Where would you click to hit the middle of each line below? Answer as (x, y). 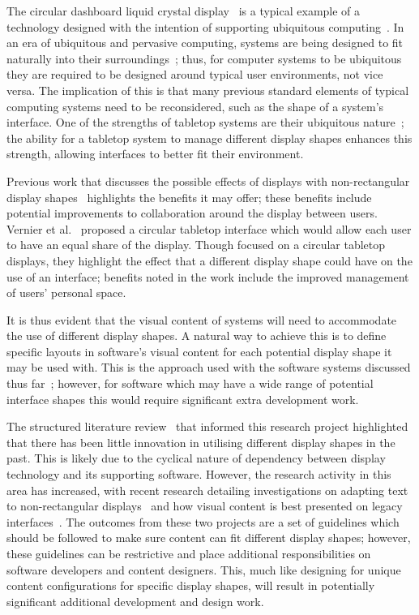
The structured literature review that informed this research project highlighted (207, 426)
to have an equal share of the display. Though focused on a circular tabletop (196, 245)
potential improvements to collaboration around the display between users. (192, 213)
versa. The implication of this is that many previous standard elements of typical (208, 90)
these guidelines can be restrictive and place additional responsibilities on (189, 553)
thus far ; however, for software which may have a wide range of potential (190, 383)
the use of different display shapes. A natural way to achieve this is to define (197, 335)
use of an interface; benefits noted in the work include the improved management (208, 276)
